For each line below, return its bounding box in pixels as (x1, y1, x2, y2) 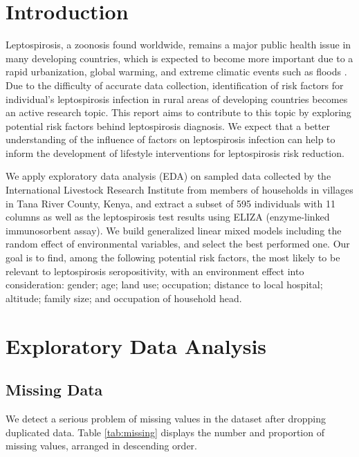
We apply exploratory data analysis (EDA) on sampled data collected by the (6, 169, 331, 183)
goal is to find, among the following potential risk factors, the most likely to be (6, 250, 340, 265)
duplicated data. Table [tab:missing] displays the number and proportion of (6, 425, 324, 439)
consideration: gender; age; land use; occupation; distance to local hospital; (6, 277, 323, 292)
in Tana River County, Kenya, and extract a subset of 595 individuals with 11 (6, 196, 335, 210)
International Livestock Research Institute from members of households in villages (6, 183, 353, 197)
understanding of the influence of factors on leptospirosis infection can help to (6, 132, 335, 147)
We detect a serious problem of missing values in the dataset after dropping (6, 411, 326, 425)
